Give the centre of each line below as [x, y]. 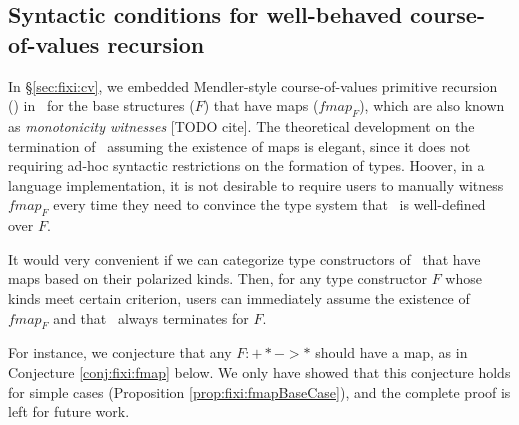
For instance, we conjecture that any [120, 352]
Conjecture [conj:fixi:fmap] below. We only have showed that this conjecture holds [259, 371]
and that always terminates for [151, 317]
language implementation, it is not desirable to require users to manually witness [256, 184]
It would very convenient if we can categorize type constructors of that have [244, 258]
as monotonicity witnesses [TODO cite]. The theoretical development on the [241, 125]
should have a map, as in [391, 352]
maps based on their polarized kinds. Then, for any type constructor [217, 278]
